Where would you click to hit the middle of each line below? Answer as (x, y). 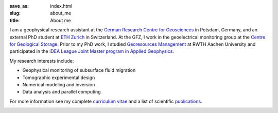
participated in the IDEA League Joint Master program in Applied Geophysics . (92, 51)
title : (15, 20)
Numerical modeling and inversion (59, 84)
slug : (15, 13)
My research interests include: (42, 61)
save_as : (19, 6)
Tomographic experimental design (59, 78)
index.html (61, 6)
